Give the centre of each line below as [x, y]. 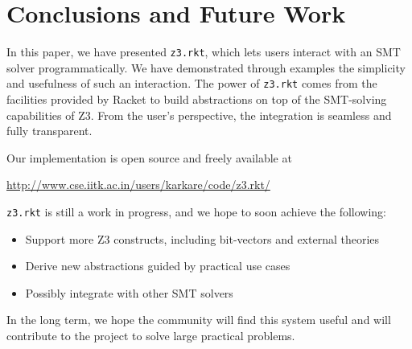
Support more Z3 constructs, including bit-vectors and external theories [202, 238]
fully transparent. [49, 131]
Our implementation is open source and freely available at [149, 157]
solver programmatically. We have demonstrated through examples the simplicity [206, 67]
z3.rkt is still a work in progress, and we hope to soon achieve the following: [196, 211]
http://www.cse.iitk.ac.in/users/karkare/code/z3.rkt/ [138, 185]
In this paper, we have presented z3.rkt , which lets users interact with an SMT [204, 52]
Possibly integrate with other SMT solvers [129, 292]
